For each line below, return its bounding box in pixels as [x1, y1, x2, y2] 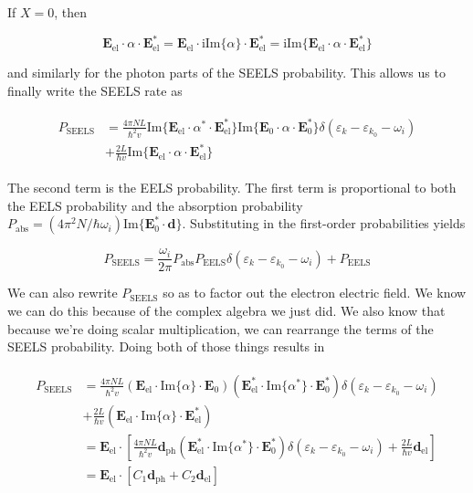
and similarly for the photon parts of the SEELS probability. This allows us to [7, 63, 446, 82]
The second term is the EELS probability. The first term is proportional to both [7, 178, 457, 197]
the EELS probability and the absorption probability [7, 195, 303, 215]
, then [54, 3, 88, 21]
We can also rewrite [7, 283, 118, 302]
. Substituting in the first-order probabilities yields [182, 214, 466, 233]
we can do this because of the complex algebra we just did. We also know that [7, 301, 446, 320]
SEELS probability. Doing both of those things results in [7, 337, 325, 356]
